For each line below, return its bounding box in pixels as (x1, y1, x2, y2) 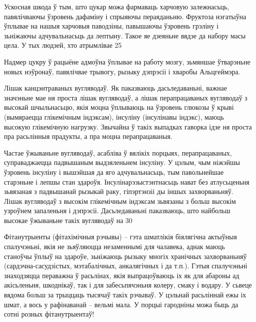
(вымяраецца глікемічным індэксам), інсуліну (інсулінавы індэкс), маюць (4, 111, 224, 122)
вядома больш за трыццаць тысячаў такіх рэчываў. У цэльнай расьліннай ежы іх (4, 290, 246, 300)
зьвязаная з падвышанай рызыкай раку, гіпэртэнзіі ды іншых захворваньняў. (4, 186, 233, 196)
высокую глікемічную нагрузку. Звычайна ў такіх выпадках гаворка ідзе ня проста (4, 121, 252, 131)
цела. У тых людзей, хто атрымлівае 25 (4, 40, 122, 50)
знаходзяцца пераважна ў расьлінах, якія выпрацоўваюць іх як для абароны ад (4, 270, 239, 280)
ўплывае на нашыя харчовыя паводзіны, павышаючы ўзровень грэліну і (4, 21, 219, 31)
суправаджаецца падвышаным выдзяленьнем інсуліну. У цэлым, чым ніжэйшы (4, 157, 240, 167)
